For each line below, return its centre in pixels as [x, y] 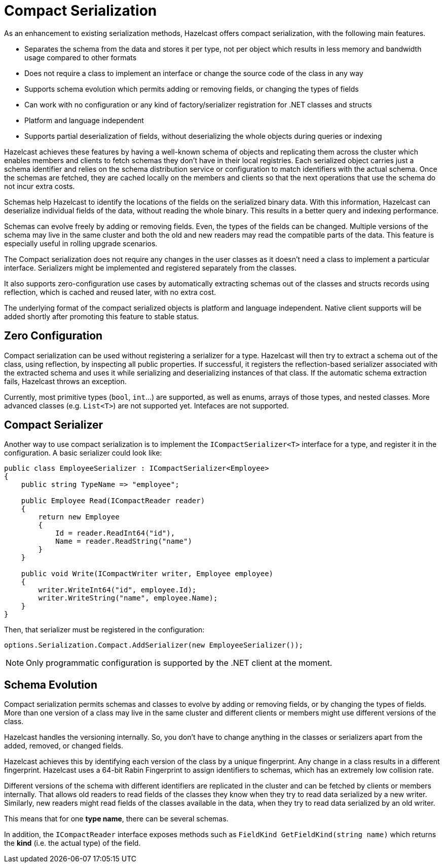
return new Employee [79, 517]
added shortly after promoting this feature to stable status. [102, 316]
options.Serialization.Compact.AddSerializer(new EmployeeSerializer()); [154, 645]
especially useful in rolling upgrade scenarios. [81, 243]
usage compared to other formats [81, 57]
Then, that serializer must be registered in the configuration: [104, 630]
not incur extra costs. [40, 186]
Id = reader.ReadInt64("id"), [115, 533]
